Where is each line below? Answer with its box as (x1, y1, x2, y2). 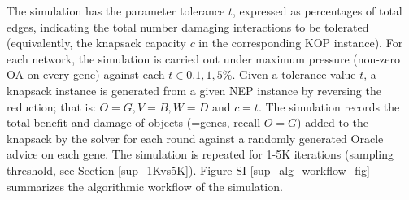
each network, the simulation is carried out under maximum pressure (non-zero (7, 50, 400, 67)
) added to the (297, 114, 369, 131)
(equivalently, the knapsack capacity (7, 34, 186, 51)
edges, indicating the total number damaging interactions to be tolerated (7, 18, 369, 35)
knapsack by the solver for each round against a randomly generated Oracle (7, 129, 384, 146)
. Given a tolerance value (232, 66, 356, 83)
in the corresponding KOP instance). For (198, 34, 403, 51)
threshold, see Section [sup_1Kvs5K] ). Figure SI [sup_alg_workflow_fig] (7, 161, 370, 178)
